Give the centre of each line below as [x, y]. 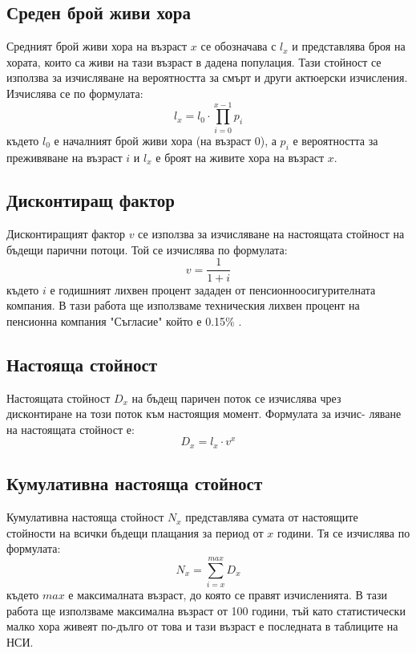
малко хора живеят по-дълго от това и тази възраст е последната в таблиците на [202, 626]
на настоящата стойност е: [71, 429]
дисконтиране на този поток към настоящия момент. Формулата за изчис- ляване [204, 414]
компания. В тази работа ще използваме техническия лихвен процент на [183, 305]
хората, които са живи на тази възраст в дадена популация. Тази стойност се [194, 61]
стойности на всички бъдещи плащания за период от [135, 532]
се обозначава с [238, 46]
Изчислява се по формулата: [75, 93]
